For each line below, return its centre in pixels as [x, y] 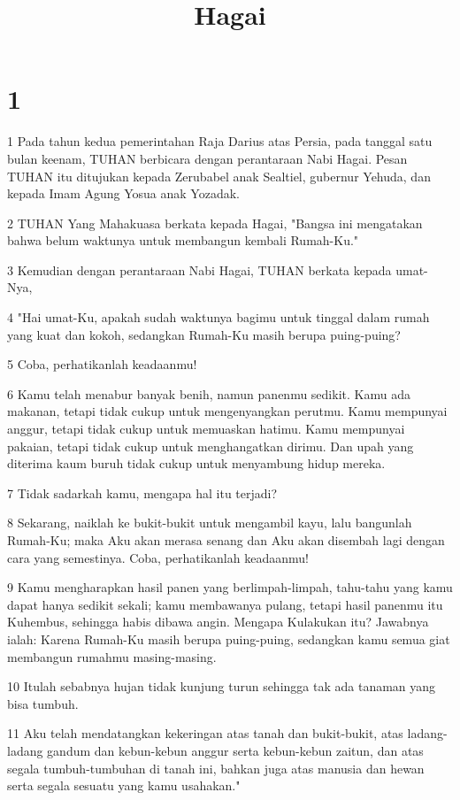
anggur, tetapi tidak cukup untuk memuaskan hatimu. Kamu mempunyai [206, 429]
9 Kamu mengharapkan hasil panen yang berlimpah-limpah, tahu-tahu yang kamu [230, 587]
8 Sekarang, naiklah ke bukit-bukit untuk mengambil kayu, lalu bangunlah [210, 523]
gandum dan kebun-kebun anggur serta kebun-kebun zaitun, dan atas [235, 750]
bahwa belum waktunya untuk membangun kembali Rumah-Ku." [183, 240]
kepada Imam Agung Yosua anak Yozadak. [123, 193]
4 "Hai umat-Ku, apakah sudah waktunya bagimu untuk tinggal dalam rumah [218, 317]
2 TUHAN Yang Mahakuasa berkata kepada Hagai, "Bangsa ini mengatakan [215, 223]
